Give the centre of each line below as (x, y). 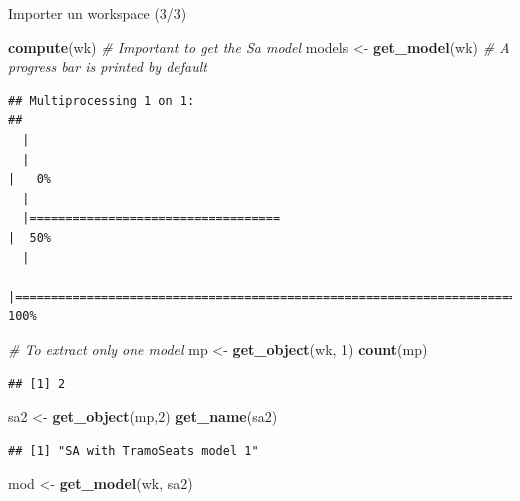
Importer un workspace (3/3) (97, 13)
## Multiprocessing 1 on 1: (101, 100)
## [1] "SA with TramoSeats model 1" (133, 450)
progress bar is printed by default (107, 66)
